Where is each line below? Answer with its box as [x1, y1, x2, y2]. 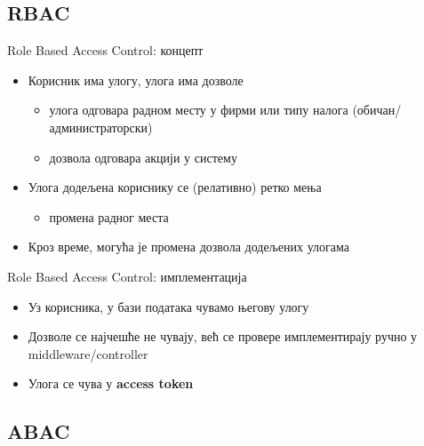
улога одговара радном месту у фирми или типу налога [49, 100, 348, 119]
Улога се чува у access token [28, 374, 194, 393]
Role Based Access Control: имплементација [7, 267, 247, 285]
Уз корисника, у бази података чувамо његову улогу [28, 297, 309, 315]
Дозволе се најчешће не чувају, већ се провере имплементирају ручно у [28, 327, 418, 346]
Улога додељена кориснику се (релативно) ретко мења [28, 178, 322, 196]
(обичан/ [352, 100, 402, 119]
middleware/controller [28, 344, 148, 362]
